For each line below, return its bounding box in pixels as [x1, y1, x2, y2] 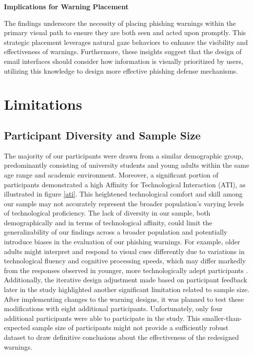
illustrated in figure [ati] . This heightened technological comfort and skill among [4, 189, 243, 199]
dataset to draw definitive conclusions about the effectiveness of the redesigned [4, 332, 239, 342]
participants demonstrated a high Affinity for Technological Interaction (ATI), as [4, 179, 246, 189]
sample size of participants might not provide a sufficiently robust [32, 322, 229, 333]
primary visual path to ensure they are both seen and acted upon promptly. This [4, 27, 246, 38]
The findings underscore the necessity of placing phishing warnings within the [4, 18, 236, 28]
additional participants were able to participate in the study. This [4, 313, 200, 323]
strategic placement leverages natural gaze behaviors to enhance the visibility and [4, 37, 248, 47]
